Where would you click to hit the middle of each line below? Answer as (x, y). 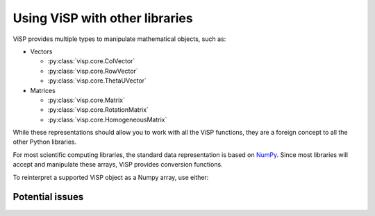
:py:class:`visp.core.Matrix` (86, 100)
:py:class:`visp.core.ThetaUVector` (97, 81)
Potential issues (48, 197)
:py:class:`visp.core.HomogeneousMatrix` (107, 119)
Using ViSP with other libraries (103, 18)
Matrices (43, 90)
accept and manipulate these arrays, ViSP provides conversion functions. (118, 165)
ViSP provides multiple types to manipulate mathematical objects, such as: (119, 39)
